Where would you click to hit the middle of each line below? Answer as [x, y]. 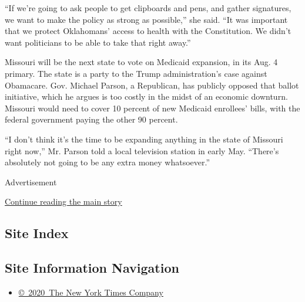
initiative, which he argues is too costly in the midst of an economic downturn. [146, 96]
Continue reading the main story [63, 201]
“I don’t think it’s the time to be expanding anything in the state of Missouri [144, 139]
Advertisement [31, 181]
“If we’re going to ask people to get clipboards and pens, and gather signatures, [148, 8]
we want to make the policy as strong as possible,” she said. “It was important [146, 19]
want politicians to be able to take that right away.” [98, 42]
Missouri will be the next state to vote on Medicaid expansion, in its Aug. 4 [141, 62]
